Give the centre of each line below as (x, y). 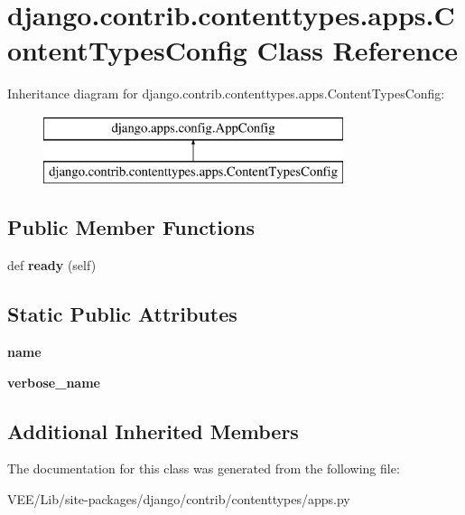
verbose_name (54, 382)
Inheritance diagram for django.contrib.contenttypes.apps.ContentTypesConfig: (226, 94)
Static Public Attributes (122, 314)
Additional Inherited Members (153, 431)
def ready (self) (52, 265)
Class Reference (358, 50)
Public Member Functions (131, 227)
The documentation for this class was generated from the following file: (204, 468)
